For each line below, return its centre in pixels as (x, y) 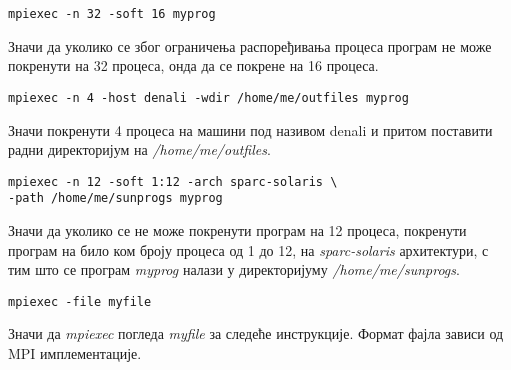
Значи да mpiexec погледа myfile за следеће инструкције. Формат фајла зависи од (256, 333)
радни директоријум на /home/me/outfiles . (139, 149)
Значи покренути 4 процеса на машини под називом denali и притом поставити (250, 129)
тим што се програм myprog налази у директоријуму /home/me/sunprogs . (234, 269)
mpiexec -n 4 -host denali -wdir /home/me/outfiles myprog (208, 97)
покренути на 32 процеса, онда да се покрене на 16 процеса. (193, 65)
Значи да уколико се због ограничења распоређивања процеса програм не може (250, 45)
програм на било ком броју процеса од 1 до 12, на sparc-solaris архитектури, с (248, 249)
